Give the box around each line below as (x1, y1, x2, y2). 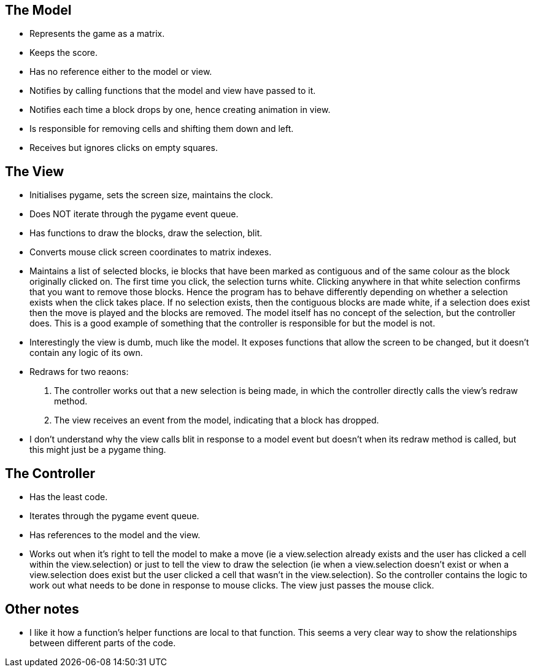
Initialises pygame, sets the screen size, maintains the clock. (29, 190, 274, 201)
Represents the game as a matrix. (29, 28, 165, 39)
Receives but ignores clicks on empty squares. (29, 142, 218, 153)
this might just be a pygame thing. (29, 444, 166, 455)
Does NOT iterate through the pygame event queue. (29, 209, 239, 220)
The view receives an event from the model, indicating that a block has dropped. (54, 415, 379, 426)
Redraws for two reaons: (29, 366, 129, 377)
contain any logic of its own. (29, 347, 143, 358)
